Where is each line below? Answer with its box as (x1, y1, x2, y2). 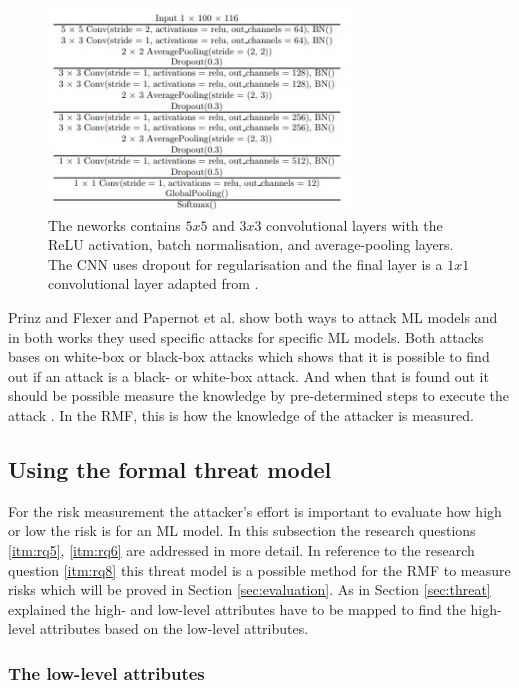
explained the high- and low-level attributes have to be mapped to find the (8, 598, 466, 619)
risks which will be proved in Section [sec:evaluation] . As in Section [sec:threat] (8, 579, 491, 600)
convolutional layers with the (266, 214, 443, 235)
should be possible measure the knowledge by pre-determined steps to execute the (8, 385, 510, 406)
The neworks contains (48, 214, 181, 235)
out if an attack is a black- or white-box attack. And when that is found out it (8, 365, 489, 386)
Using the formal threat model (8, 454, 332, 485)
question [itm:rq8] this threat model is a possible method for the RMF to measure (8, 559, 511, 580)
